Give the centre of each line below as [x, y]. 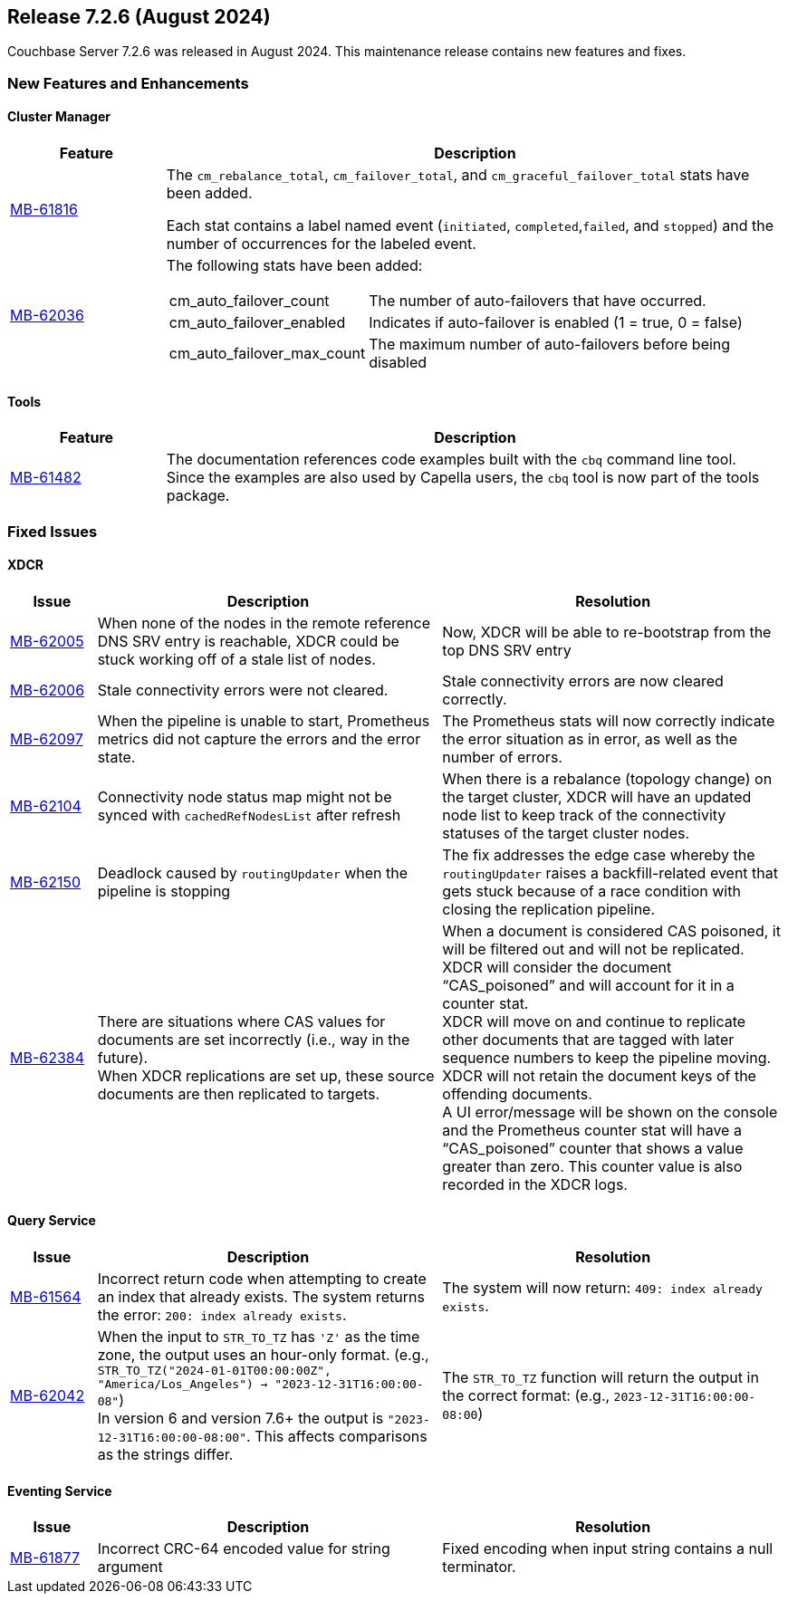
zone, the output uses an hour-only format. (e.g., [263, 1355]
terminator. [479, 1567]
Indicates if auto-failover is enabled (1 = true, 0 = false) [556, 323]
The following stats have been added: [294, 266]
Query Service [52, 1221]
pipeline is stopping [164, 891]
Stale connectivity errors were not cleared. [243, 690]
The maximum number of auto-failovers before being [550, 345]
